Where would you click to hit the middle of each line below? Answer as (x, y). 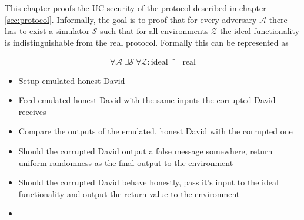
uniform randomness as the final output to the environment (126, 162)
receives (32, 111)
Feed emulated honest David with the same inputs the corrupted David (147, 100)
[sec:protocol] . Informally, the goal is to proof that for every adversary (131, 19)
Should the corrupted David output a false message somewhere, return (146, 151)
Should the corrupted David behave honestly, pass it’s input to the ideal (148, 182)
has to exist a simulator (47, 31)
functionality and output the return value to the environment (129, 193)
